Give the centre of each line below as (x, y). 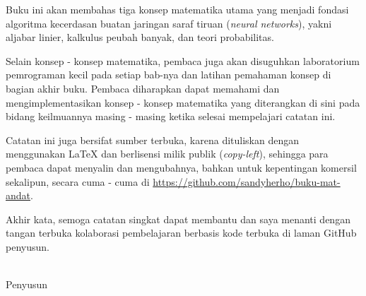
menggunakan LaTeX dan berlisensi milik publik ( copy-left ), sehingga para (167, 154)
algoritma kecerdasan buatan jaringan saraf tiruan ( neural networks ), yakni (169, 23)
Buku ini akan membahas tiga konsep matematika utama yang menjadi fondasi (177, 9)
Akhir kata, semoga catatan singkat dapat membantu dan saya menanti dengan (178, 219)
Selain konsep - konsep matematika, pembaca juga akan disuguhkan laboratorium (183, 60)
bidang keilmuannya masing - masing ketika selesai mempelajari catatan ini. (171, 116)
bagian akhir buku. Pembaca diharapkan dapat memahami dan (143, 88)
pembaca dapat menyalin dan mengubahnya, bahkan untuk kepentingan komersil (181, 167)
